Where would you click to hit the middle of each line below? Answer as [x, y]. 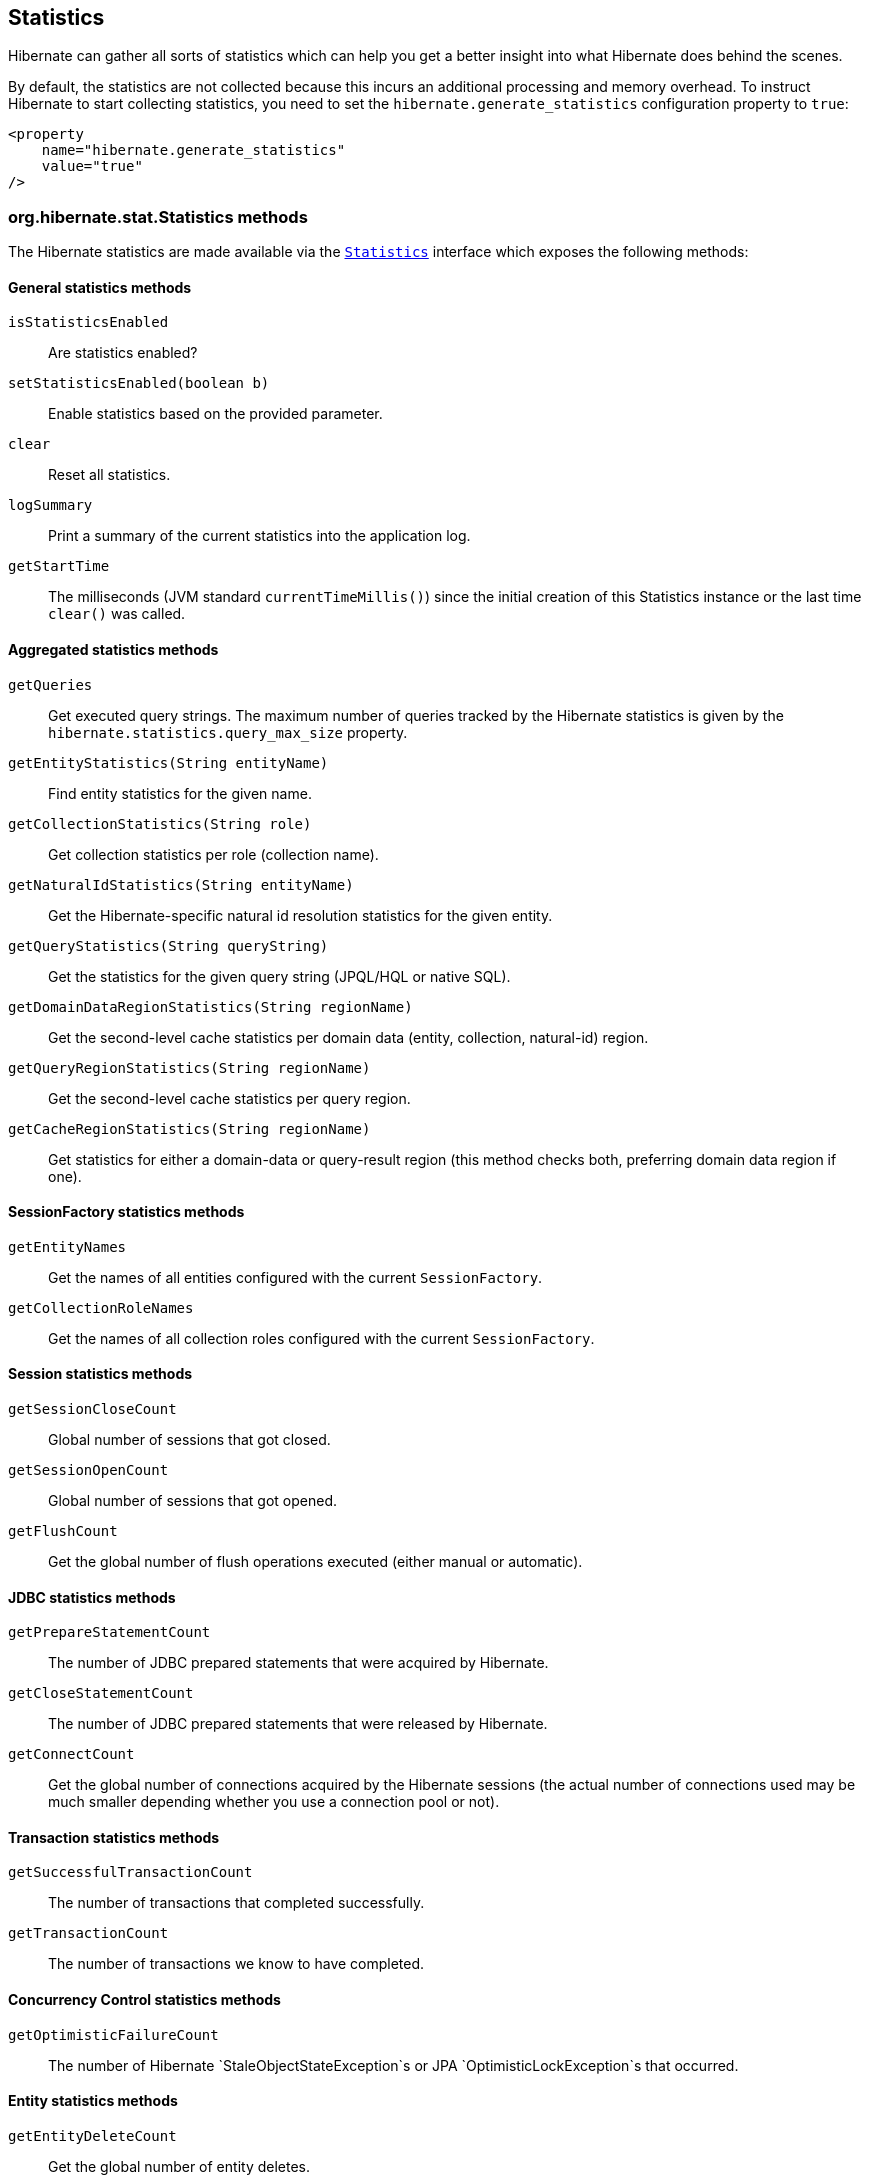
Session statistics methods [100, 1374]
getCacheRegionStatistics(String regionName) [189, 1128]
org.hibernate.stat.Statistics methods [158, 216]
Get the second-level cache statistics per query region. [229, 1098]
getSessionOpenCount [88, 1470]
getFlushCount [63, 1531]
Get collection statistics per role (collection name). [213, 854]
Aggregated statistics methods [113, 649]
